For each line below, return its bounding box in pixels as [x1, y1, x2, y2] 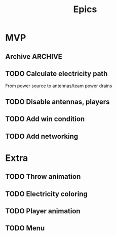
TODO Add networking [5, 132, 79, 140]
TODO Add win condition [5, 115, 85, 124]
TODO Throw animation [5, 172, 81, 181]
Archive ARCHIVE [5, 52, 62, 61]
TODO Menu [5, 224, 45, 232]
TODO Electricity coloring [5, 189, 88, 198]
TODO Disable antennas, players [5, 97, 110, 106]
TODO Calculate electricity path [5, 69, 108, 78]
